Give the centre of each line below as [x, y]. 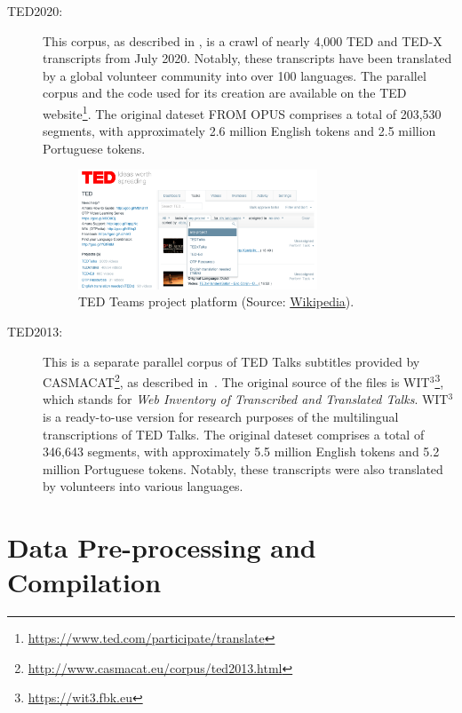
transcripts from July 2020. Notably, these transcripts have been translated [247, 58]
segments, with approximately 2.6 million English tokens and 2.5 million [239, 131]
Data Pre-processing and [162, 547]
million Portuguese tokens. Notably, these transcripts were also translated [243, 468]
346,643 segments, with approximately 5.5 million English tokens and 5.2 [241, 452]
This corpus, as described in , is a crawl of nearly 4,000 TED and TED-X [243, 40]
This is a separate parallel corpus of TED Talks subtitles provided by [231, 361]
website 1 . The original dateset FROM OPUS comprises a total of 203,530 [242, 112]
